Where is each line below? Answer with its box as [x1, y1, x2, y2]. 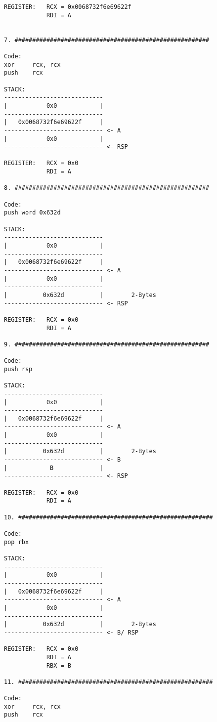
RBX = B [46, 662, 72, 669]
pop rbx [4, 538, 29, 546]
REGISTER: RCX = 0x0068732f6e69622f [4, 3, 131, 10]
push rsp [4, 365, 33, 373]
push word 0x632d [4, 209, 61, 216]
